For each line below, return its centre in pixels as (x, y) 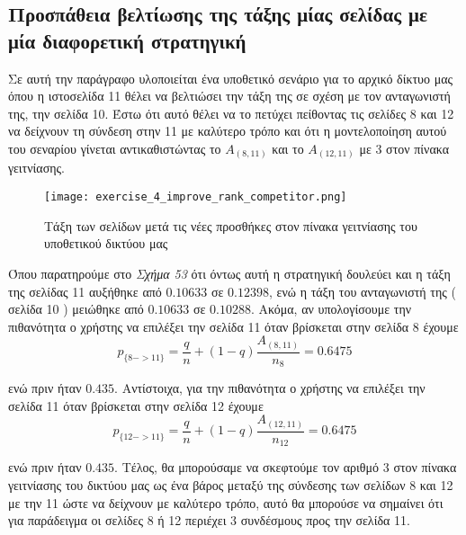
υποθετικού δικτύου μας (106, 243)
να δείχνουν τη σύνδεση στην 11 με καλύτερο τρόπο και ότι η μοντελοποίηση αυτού (228, 131)
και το (288, 148)
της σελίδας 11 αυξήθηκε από (85, 291)
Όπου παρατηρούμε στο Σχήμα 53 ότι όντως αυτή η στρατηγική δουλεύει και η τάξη (229, 273)
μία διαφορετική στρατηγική (127, 40)
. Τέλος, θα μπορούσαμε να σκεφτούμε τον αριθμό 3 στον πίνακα (286, 467)
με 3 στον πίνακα (404, 148)
